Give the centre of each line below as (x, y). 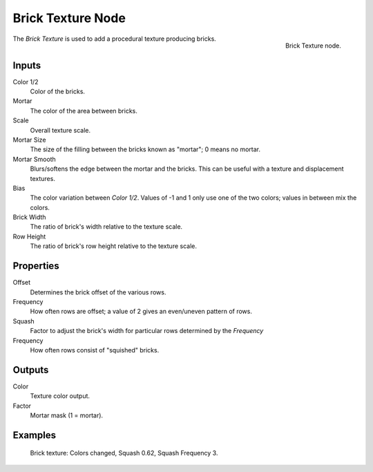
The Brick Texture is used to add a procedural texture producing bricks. (115, 39)
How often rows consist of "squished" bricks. (95, 350)
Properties (36, 266)
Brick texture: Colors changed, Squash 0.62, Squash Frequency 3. (124, 453)
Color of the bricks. (58, 92)
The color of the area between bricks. (84, 111)
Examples (35, 435)
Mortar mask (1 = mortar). (67, 415)
